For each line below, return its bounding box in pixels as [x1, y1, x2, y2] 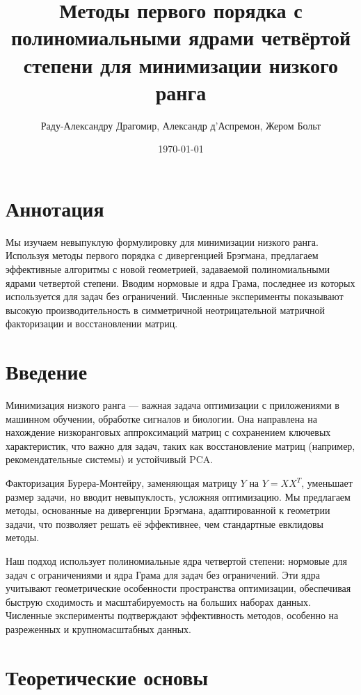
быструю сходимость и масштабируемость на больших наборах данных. [6, 594, 311, 609]
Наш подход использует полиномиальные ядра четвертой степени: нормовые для [6, 554, 347, 568]
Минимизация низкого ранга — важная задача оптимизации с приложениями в [6, 398, 339, 412]
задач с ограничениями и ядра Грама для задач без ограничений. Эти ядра [6, 567, 320, 581]
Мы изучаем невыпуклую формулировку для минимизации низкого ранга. [6, 234, 319, 249]
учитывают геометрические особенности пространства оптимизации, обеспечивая [6, 581, 351, 595]
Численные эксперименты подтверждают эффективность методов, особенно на [6, 608, 339, 623]
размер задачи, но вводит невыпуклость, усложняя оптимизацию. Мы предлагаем [6, 489, 351, 503]
